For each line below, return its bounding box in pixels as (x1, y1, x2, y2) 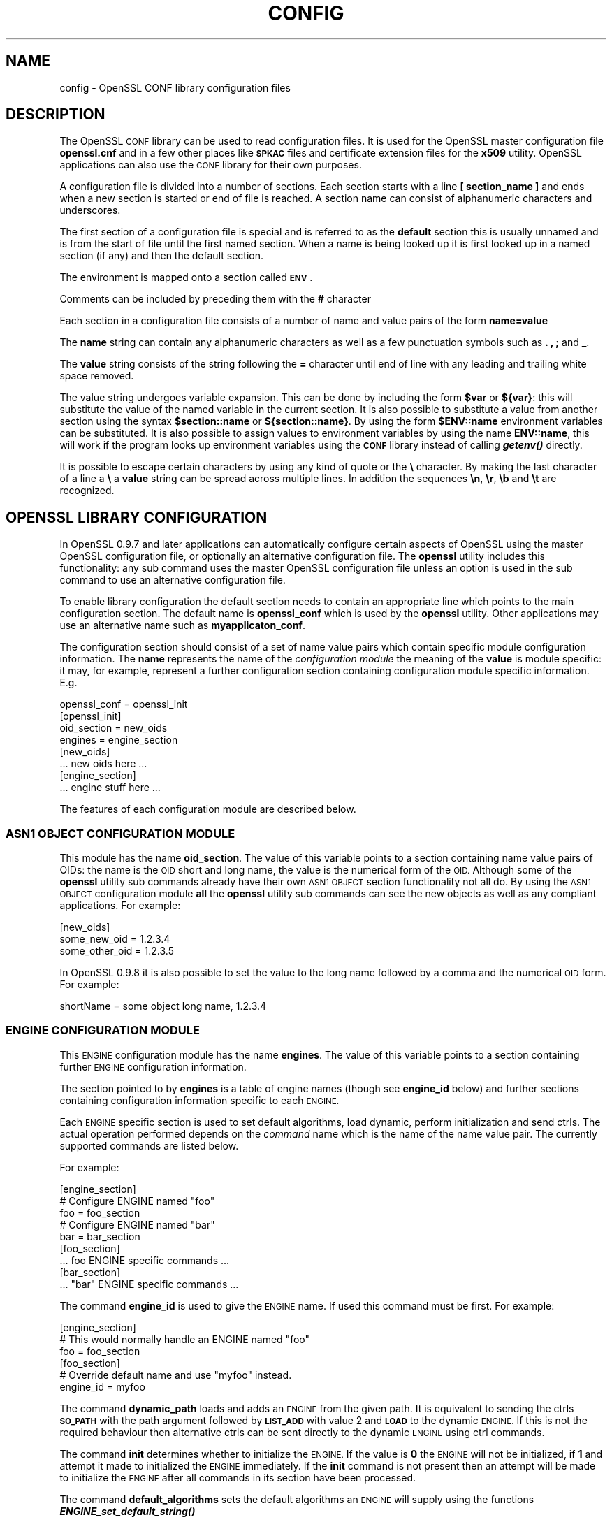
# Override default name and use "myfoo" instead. (59, 1368, 292, 1381)
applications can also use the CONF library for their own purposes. (59, 159, 362, 171)
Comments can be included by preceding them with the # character (59, 293, 371, 305)
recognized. (59, 484, 115, 497)
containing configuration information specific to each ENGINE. (59, 1094, 340, 1106)
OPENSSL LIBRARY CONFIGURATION (6, 508, 268, 526)
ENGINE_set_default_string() (59, 1505, 196, 1517)
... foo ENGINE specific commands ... (59, 1254, 230, 1266)
